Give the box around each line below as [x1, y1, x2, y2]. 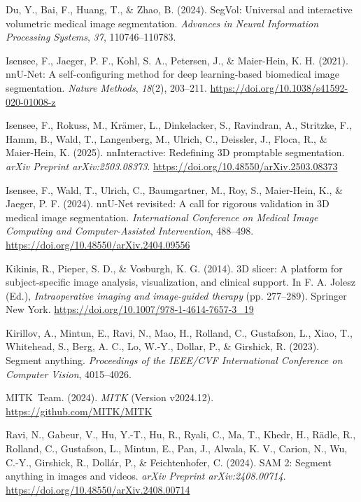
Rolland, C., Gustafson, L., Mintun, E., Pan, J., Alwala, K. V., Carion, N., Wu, [6, 441, 348, 456]
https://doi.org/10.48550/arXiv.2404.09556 [6, 237, 190, 251]
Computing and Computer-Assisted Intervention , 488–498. [6, 223, 254, 238]
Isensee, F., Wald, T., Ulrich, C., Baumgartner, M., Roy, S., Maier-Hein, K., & [6, 182, 343, 197]
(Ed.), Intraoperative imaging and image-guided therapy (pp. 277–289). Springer [6, 288, 347, 302]
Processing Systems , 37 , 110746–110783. [6, 29, 176, 44]
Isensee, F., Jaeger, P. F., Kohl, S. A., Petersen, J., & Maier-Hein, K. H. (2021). [6, 53, 348, 67]
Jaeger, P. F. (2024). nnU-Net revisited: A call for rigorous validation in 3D [6, 196, 330, 211]
